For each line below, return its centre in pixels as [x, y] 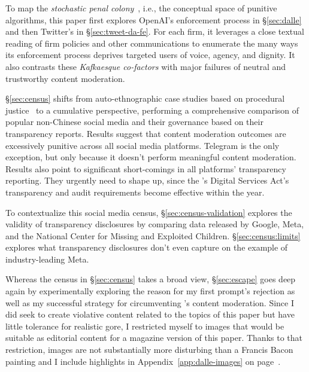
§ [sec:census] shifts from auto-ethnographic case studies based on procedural [145, 98]
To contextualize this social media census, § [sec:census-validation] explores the [149, 212]
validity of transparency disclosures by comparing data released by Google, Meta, [155, 224]
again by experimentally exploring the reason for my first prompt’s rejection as [150, 291]
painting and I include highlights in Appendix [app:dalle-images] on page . [143, 361]
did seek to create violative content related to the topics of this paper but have [150, 314]
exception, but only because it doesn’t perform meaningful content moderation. [151, 157]
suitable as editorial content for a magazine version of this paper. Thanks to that [154, 338]
